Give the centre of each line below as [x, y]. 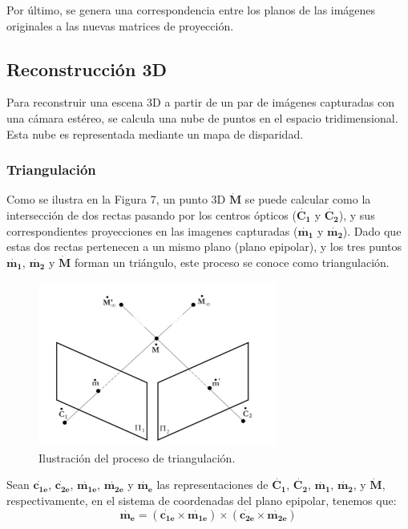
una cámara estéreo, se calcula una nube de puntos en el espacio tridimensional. [202, 117]
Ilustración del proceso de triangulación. [137, 457]
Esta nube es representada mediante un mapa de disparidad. [155, 133]
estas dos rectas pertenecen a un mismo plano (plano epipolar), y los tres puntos [204, 246]
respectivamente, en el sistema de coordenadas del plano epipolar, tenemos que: [202, 501]
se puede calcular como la [308, 199]
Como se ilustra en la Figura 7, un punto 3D [116, 199]
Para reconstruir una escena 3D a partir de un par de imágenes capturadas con [201, 102]
